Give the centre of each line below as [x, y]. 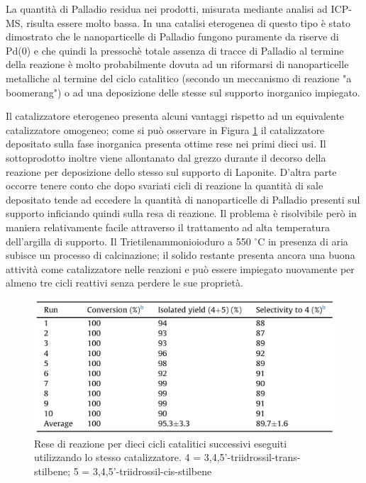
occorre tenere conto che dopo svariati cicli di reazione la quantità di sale [165, 185]
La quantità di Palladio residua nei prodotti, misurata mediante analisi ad [167, 9]
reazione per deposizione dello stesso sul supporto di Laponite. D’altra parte [171, 171]
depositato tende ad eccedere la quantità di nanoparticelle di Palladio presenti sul [183, 199]
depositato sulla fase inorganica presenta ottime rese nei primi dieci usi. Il [166, 144]
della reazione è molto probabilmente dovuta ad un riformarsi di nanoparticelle [177, 64]
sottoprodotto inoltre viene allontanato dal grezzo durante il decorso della [166, 157]
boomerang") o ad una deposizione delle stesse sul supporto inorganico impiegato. [183, 92]
